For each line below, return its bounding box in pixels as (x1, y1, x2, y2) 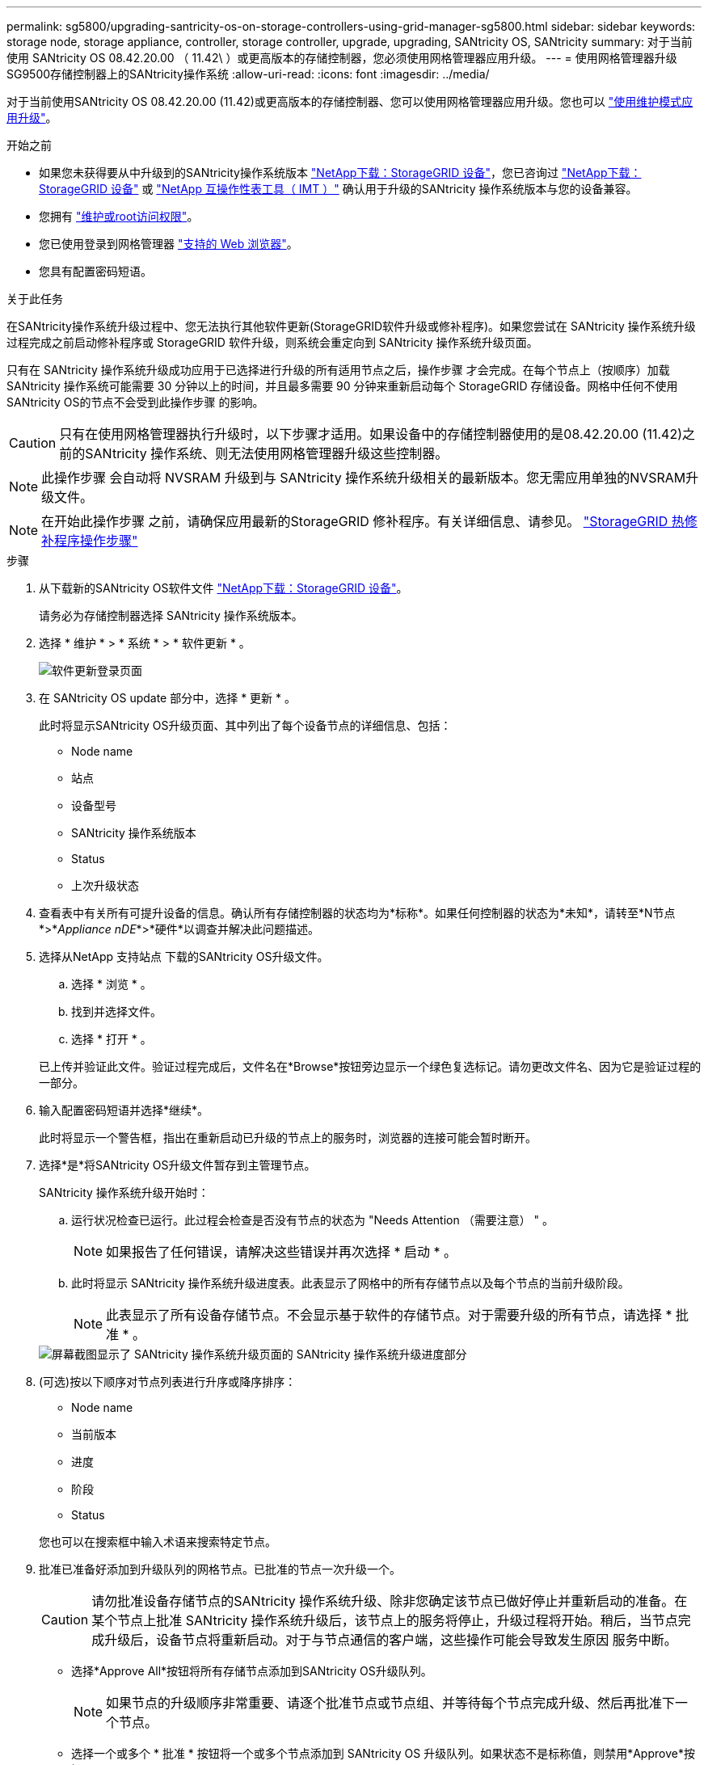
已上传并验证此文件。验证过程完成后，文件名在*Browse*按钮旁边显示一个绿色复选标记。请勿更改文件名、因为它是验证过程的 (39, 1059, 702, 1073)
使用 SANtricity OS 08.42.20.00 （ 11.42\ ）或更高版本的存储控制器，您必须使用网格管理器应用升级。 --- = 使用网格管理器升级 (6, 51, 677, 65)
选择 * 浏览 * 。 (71, 977, 152, 991)
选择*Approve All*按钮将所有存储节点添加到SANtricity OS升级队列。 (71, 1664, 432, 1678)
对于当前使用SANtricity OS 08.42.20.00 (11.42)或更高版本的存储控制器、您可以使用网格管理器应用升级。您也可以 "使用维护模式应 (6, 95, 693, 108)
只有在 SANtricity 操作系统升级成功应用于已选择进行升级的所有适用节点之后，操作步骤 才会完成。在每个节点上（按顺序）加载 (6, 363, 670, 377)
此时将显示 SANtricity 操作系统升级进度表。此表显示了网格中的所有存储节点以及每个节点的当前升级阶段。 (71, 1276, 630, 1290)
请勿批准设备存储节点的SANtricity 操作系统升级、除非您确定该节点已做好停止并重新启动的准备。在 (91, 1593, 688, 1609)
